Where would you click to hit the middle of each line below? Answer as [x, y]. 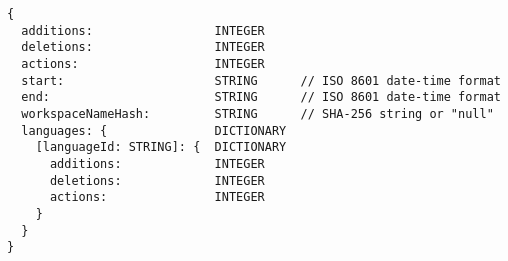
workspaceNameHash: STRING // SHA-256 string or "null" [257, 113]
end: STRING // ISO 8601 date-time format [261, 97]
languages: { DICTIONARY [154, 130]
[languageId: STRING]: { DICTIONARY [161, 147]
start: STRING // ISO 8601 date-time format [261, 80]
